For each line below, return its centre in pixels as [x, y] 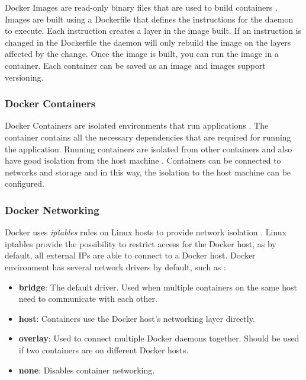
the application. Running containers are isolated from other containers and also [149, 149]
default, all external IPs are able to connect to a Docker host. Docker [130, 255]
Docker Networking [52, 210]
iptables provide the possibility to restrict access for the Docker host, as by [141, 243]
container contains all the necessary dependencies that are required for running [148, 137]
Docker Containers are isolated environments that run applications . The [137, 125]
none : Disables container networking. [87, 370]
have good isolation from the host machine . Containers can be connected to [143, 160]
